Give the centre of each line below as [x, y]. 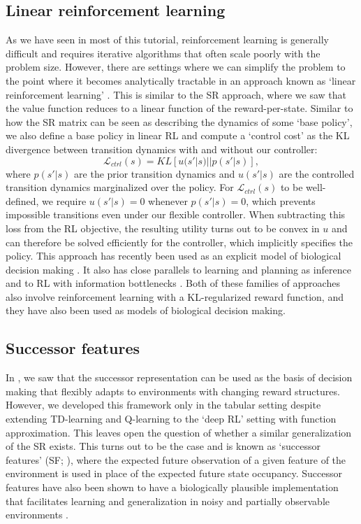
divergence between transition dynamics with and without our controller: [162, 149]
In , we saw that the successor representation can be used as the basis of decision [179, 377]
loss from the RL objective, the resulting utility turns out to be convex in [163, 228]
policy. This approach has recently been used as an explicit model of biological [174, 256]
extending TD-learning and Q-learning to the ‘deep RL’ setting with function [171, 419]
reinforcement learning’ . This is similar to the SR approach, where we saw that [176, 94]
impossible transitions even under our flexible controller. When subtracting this [176, 214]
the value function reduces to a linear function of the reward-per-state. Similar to [179, 108]
